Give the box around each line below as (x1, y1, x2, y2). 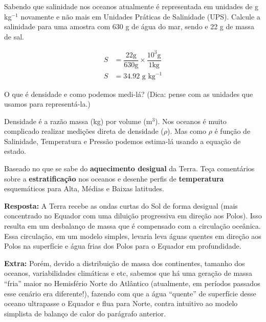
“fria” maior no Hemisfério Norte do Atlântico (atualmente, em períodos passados (4, 278, 260, 288)
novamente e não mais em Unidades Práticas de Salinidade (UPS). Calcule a (20, 11, 260, 22)
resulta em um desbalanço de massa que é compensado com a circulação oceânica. (4, 220, 261, 231)
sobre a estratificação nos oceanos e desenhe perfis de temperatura (4, 173, 224, 184)
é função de (214, 126, 251, 136)
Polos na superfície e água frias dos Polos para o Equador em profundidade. (4, 240, 241, 251)
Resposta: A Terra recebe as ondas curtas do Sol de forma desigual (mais (4, 200, 238, 211)
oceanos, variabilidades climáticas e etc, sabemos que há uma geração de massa (4, 268, 253, 278)
